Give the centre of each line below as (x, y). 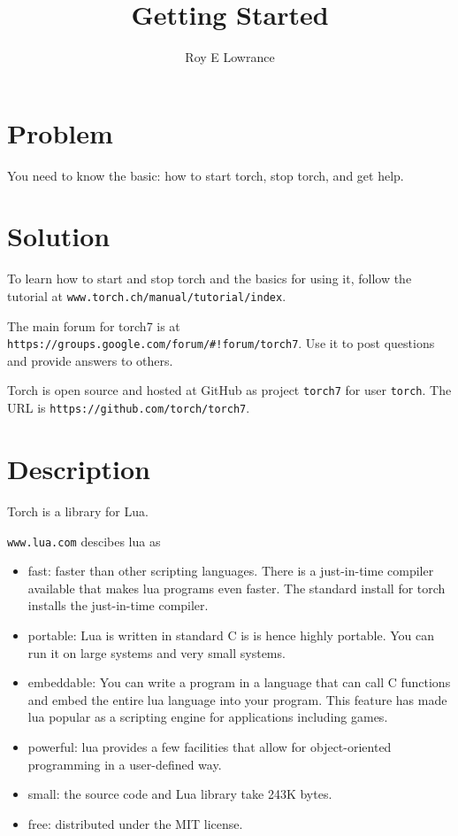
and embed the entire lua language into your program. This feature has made (237, 699)
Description (79, 468)
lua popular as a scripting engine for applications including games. (208, 717)
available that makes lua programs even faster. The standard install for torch (237, 588)
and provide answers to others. (90, 360)
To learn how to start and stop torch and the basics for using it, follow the (210, 279)
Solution (59, 236)
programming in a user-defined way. (125, 764)
